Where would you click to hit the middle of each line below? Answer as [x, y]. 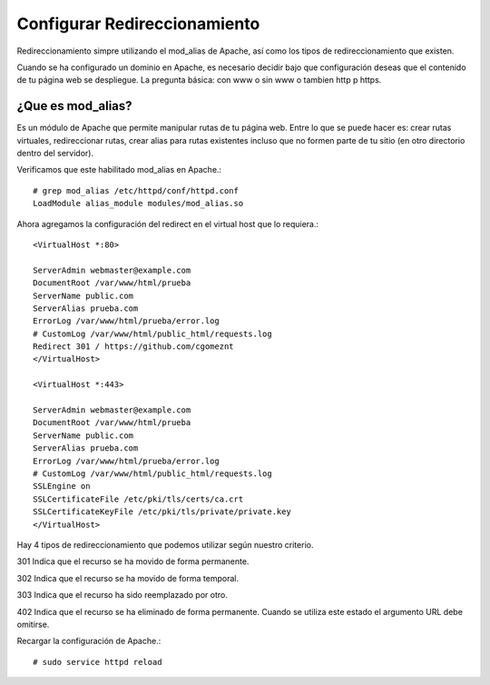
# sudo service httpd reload [98, 662]
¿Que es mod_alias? [74, 106]
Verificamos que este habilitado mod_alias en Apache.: [119, 170]
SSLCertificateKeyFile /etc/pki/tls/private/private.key [162, 512]
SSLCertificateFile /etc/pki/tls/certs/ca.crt [138, 499]
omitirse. [33, 624]
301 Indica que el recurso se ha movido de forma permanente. [133, 561]
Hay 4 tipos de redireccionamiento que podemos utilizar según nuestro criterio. [165, 544]
